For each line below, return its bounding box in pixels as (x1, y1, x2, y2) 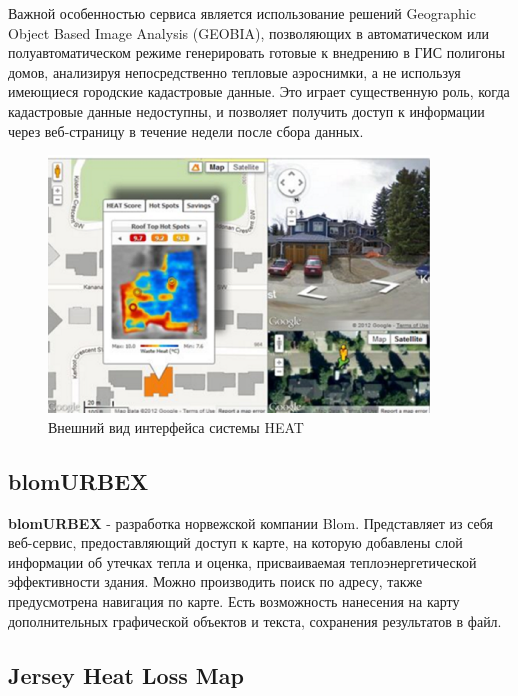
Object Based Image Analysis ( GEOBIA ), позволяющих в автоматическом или (8, 22, 490, 43)
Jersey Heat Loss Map (8, 659, 244, 690)
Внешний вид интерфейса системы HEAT (48, 416, 304, 437)
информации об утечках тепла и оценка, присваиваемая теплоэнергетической (8, 551, 477, 572)
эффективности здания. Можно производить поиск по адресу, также (8, 571, 423, 592)
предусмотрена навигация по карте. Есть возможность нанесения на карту (8, 591, 460, 611)
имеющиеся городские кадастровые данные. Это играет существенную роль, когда (8, 81, 510, 102)
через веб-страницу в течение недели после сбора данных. (8, 120, 364, 141)
